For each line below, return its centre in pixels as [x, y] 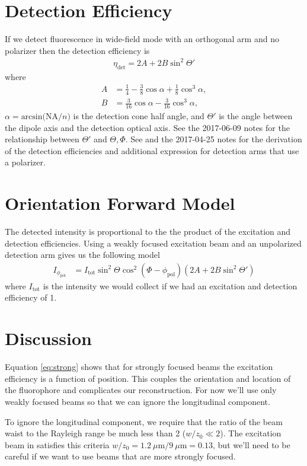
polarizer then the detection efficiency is [77, 50]
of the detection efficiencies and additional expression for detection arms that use [152, 150]
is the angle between [256, 115]
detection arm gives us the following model [82, 255]
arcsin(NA [39, 116]
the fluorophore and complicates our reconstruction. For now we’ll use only [141, 390]
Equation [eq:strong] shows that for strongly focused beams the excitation [139, 367]
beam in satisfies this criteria [57, 444]
